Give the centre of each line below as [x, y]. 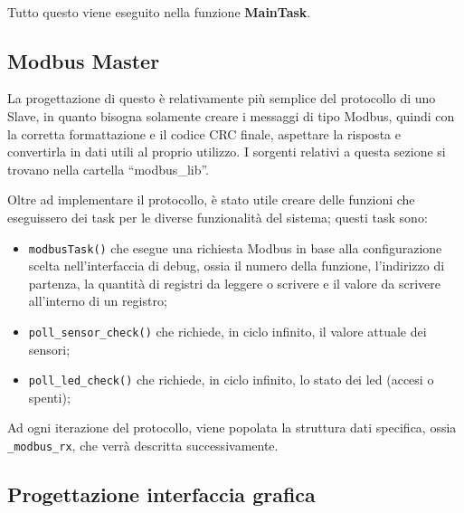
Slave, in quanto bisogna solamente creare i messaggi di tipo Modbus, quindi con [231, 115]
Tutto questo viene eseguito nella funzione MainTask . [159, 11]
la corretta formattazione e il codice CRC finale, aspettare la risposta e [204, 133]
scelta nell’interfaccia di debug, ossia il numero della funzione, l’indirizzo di [237, 266]
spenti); [49, 397]
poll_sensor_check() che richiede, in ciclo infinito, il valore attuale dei [227, 331]
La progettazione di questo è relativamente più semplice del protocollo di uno [222, 98]
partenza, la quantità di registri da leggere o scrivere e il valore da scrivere [234, 283]
